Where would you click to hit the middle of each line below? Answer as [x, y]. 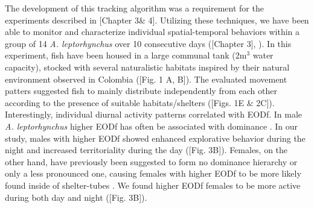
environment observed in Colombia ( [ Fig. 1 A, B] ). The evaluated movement [146, 79]
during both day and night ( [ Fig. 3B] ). [76, 197]
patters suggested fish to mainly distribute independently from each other [141, 91]
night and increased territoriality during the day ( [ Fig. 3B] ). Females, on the [146, 150]
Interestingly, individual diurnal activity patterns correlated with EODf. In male [153, 114]
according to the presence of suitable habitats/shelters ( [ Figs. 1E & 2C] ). [140, 102]
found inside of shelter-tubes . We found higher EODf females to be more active [153, 185]
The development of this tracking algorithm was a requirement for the [134, 8]
